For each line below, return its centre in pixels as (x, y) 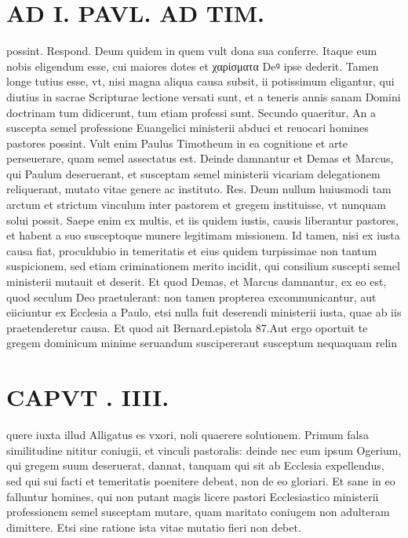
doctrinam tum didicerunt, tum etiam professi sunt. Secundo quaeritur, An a (191, 112)
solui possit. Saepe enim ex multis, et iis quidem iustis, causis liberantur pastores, (202, 220)
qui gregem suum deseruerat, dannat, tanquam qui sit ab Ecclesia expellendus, (195, 465)
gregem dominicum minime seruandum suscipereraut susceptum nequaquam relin (202, 343)
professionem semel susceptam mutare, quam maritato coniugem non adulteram (198, 512)
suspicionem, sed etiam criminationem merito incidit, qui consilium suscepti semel (203, 266)
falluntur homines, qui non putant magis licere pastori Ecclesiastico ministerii (193, 496)
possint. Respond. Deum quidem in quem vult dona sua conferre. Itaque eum (192, 51)
